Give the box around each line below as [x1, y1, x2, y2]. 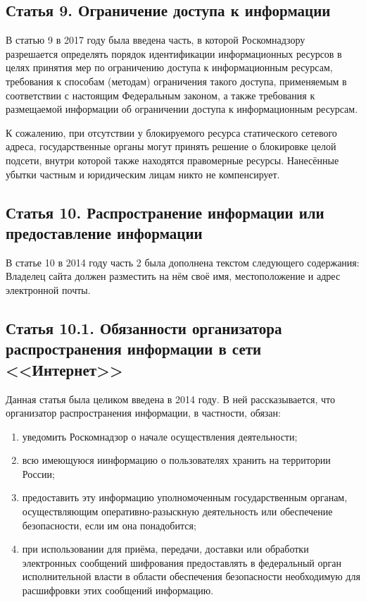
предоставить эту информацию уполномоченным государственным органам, [22, 490, 348, 505]
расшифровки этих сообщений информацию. [22, 583, 214, 598]
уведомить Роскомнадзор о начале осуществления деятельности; [22, 429, 298, 443]
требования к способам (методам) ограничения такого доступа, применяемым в [6, 73, 347, 88]
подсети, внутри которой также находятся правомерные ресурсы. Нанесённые [6, 152, 339, 167]
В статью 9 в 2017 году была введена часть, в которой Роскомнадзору [6, 32, 305, 47]
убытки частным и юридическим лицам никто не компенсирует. [6, 166, 280, 181]
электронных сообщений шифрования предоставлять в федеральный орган [22, 555, 341, 570]
